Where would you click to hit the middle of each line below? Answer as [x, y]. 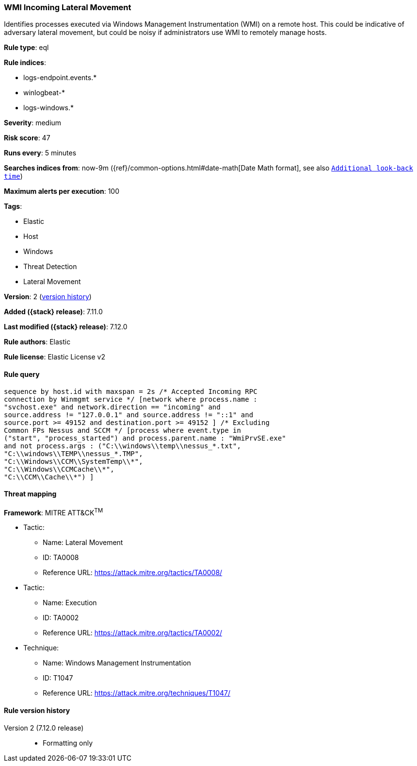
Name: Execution [70, 603]
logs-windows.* [48, 108]
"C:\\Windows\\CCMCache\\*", [59, 469]
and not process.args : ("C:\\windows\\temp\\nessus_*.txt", [122, 446]
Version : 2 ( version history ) [48, 297]
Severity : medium [33, 123]
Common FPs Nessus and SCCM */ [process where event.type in [122, 430]
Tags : [13, 206]
